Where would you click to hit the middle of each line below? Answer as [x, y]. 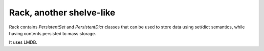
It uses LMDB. [23, 42]
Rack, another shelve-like [62, 13]
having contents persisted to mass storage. [53, 33]
